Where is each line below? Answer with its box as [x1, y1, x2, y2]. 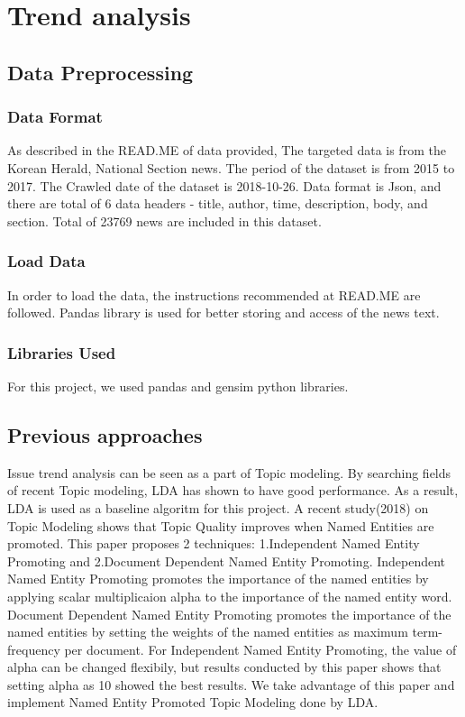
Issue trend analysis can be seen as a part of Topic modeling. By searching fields [7, 463, 451, 482]
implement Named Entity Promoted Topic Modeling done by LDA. [7, 693, 378, 712]
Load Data [7, 250, 86, 272]
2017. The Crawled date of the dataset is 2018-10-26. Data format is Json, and [7, 176, 442, 195]
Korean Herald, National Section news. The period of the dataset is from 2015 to [7, 158, 455, 177]
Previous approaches [7, 420, 203, 448]
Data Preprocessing [7, 58, 194, 86]
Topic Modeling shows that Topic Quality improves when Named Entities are [7, 516, 434, 535]
